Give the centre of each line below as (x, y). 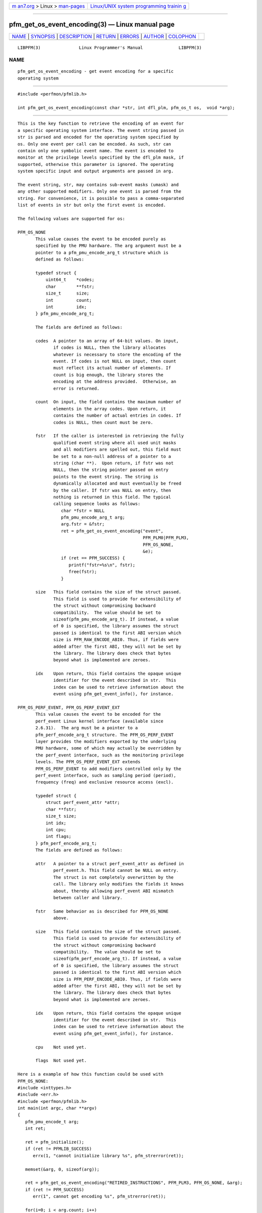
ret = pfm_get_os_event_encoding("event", (112, 531)
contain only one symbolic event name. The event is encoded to (96, 151)
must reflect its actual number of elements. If (112, 368)
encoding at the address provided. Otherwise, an (115, 382)
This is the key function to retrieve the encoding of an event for (101, 123)
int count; (69, 300)
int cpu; (56, 830)
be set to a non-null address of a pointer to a (112, 456)
